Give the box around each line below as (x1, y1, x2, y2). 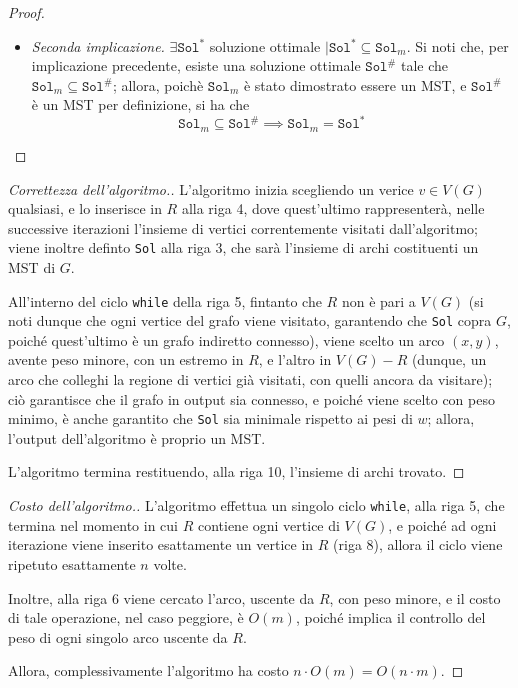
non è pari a (341, 290, 416, 311)
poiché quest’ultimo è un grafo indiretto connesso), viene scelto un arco (8, 329, 445, 350)
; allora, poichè (112, 74, 204, 95)
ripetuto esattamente (8, 553, 136, 574)
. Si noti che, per (406, 35, 509, 56)
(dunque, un (411, 349, 487, 370)
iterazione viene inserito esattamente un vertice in (8, 534, 314, 555)
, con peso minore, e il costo (329, 587, 501, 608)
